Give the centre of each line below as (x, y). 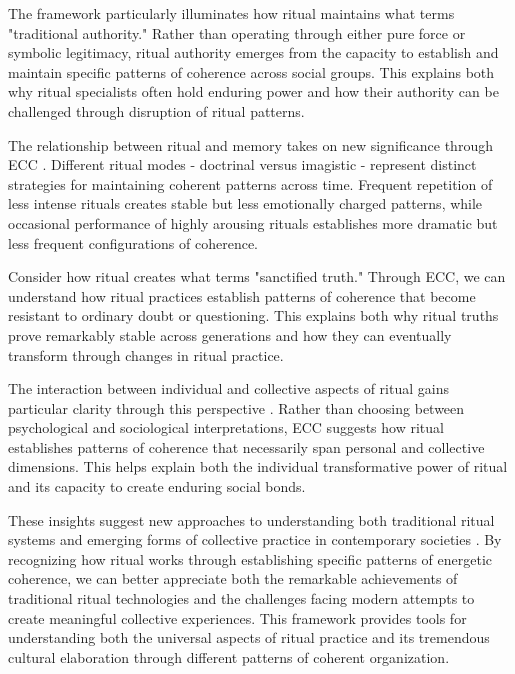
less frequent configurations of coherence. (133, 242)
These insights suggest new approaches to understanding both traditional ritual (251, 519)
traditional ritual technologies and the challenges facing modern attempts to (241, 598)
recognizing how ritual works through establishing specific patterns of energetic (250, 558)
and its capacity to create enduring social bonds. (157, 486)
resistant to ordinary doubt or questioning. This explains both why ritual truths (253, 315)
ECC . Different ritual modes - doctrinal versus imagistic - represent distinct (242, 164)
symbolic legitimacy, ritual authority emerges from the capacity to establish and (253, 52)
